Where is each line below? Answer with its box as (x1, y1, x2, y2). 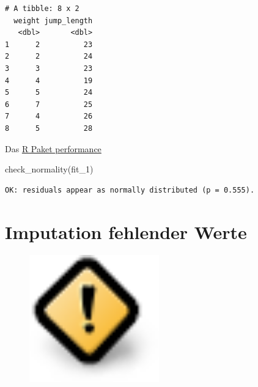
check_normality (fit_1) (5, 163, 94, 175)
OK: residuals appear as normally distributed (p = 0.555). (5, 185, 255, 194)
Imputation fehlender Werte (5, 219, 247, 244)
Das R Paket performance (5, 142, 101, 155)
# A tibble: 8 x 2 (5, 4, 79, 13)
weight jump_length (13, 16, 93, 25)
